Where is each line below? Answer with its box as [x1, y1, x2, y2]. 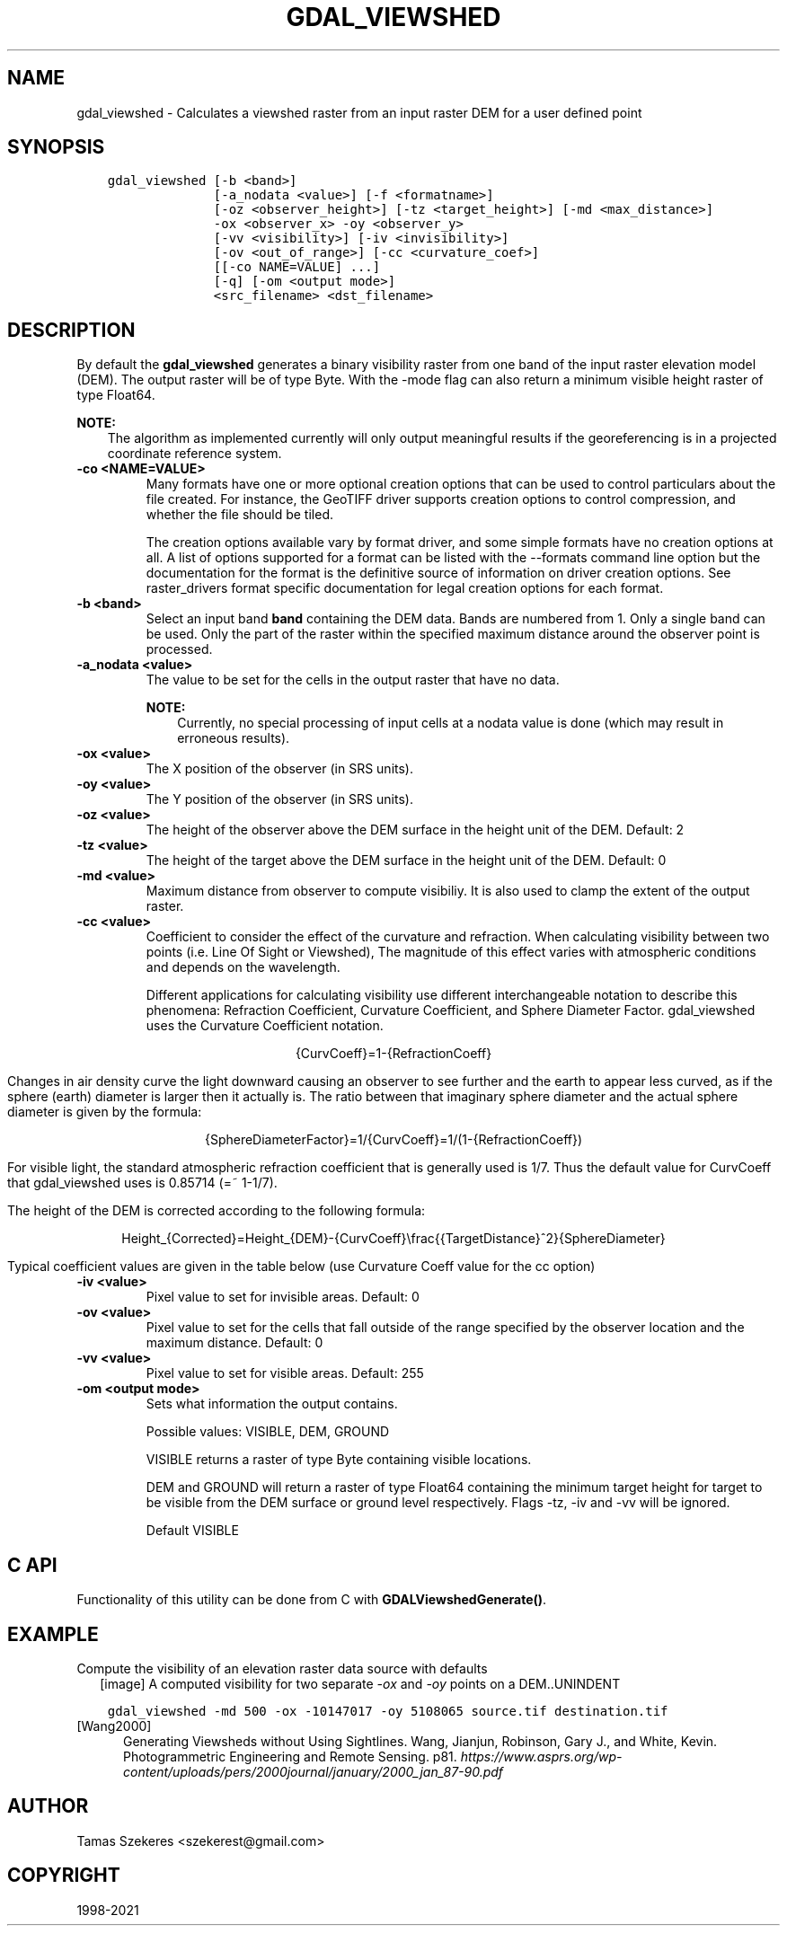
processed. [146, 641, 213, 658]
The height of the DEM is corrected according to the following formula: [7, 1203, 426, 1219]
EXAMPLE [7, 1622, 99, 1646]
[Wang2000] [76, 1717, 152, 1734]
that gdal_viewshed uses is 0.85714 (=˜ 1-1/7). [7, 1175, 278, 1191]
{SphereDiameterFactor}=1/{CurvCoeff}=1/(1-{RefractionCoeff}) [204, 1132, 583, 1148]
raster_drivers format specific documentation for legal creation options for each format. [146, 580, 664, 596]
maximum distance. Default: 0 [146, 1335, 323, 1351]
